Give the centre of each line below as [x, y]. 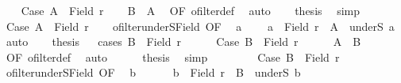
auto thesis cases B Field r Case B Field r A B [183, 41]
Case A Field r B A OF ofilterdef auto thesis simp [191, 10]
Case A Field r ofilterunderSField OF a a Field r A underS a [200, 26]
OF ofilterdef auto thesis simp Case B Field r [173, 57]
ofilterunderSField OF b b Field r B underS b [153, 72]
